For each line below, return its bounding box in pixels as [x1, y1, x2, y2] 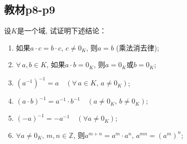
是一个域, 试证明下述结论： [17, 25, 107, 36]
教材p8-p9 [4, 2, 56, 17]
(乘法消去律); [116, 42, 159, 53]
